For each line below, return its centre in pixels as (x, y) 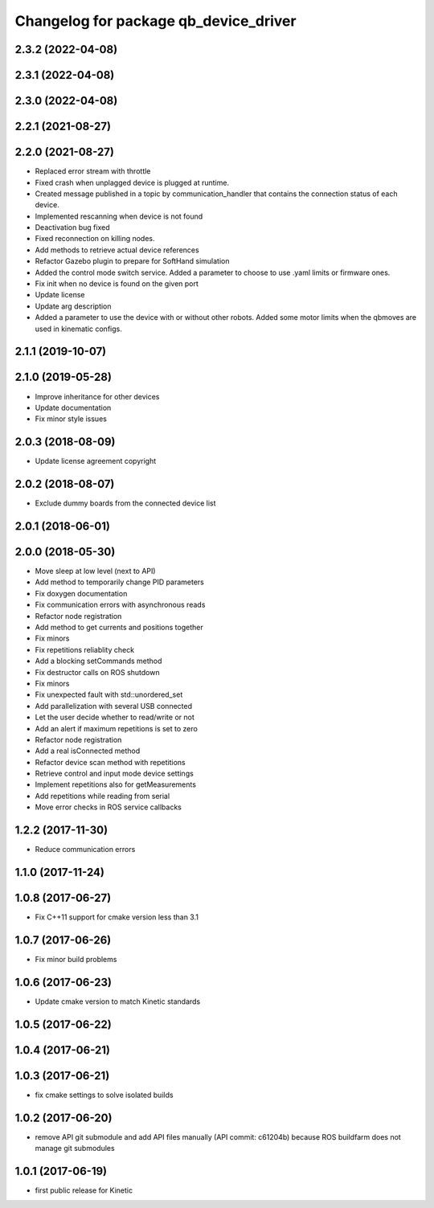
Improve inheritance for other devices (97, 396)
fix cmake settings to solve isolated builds (104, 1095)
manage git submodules (75, 1149)
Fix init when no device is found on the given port (117, 284)
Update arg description (73, 306)
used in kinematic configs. (78, 329)
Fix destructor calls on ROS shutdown (97, 672)
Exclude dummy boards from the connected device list (125, 503)
